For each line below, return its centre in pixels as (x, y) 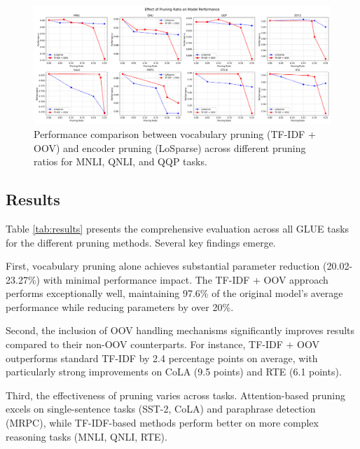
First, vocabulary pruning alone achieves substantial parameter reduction (163, 266)
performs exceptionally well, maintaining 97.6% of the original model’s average (174, 293)
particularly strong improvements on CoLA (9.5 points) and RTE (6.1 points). (174, 372)
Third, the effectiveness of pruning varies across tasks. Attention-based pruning (175, 395)
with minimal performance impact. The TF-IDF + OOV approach (186, 279)
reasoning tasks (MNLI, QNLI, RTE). (86, 436)
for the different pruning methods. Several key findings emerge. (141, 242)
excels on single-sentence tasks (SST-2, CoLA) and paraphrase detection (161, 409)
